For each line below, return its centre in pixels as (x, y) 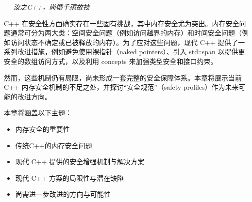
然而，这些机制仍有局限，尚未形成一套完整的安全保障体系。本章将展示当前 (123, 77)
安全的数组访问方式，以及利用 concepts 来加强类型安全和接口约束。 (111, 61)
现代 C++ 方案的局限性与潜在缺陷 (70, 178)
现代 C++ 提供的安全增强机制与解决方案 (80, 162)
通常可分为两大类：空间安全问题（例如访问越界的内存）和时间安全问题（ (126, 33)
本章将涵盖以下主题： (38, 113)
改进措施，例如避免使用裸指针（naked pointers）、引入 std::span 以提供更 (131, 52)
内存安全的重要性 (42, 129)
